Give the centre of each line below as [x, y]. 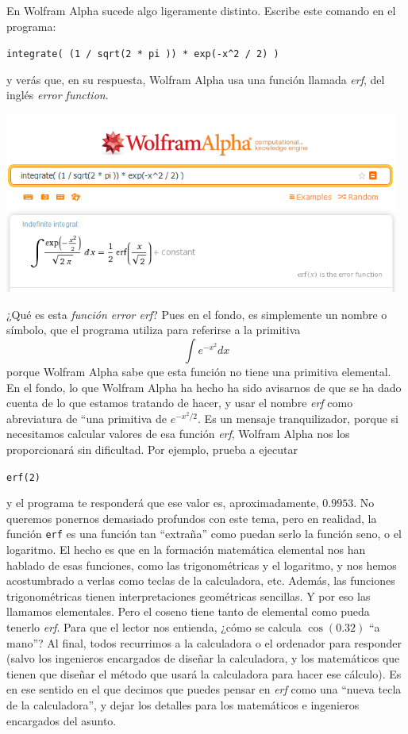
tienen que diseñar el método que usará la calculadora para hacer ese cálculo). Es [204, 673]
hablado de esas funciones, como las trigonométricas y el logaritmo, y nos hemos [202, 565]
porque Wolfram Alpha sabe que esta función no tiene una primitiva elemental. [199, 371]
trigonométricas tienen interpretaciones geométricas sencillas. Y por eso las [189, 596]
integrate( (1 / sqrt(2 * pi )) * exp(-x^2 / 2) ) [143, 54]
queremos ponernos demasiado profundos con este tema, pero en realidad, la [192, 518]
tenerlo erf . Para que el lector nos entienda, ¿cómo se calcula [154, 626]
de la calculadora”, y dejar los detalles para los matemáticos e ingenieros [183, 704]
